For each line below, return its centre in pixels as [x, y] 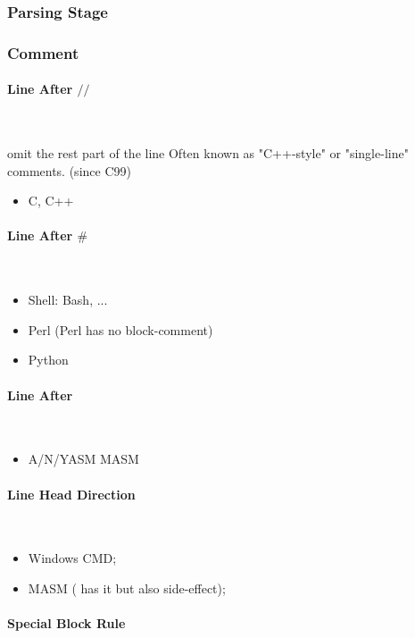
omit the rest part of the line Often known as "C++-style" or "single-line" [208, 153]
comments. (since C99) [69, 170]
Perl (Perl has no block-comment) [120, 329]
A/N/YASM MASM [83, 459]
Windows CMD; [72, 558]
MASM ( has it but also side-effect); [127, 588]
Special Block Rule [66, 623]
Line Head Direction [71, 494]
